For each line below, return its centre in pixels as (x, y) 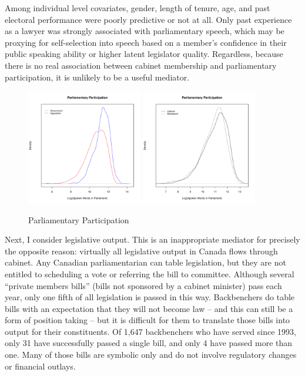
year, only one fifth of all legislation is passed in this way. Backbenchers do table (150, 297)
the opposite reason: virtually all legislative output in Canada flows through (141, 251)
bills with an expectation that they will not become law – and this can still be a (149, 308)
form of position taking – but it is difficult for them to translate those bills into (148, 320)
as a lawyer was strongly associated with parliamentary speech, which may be (145, 31)
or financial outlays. (40, 366)
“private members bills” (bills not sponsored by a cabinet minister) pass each (143, 285)
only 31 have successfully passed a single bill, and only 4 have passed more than (149, 343)
